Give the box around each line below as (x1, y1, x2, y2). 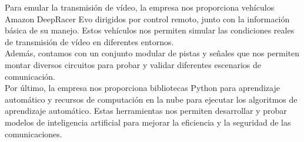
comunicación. (5, 70, 55, 82)
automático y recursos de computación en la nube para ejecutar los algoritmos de (5, 93, 298, 105)
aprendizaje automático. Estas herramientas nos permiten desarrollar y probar (5, 104, 287, 117)
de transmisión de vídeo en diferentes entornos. (5, 35, 174, 48)
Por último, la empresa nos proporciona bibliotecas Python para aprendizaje (5, 82, 280, 94)
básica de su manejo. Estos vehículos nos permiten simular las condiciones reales (5, 24, 295, 36)
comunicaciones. (5, 127, 62, 140)
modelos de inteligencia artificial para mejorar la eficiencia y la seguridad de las (5, 116, 291, 128)
